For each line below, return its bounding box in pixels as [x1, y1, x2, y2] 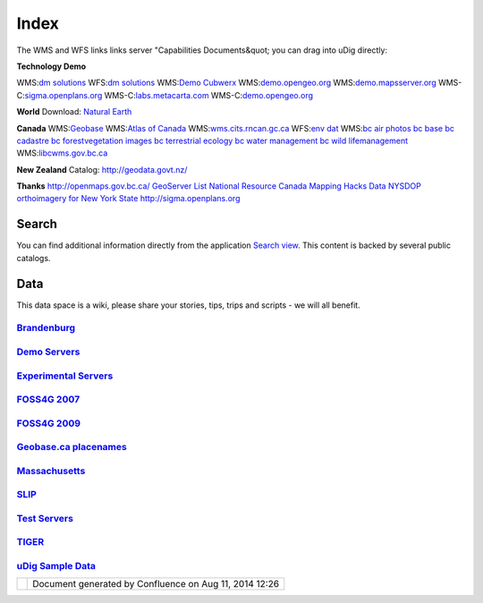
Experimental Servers [16, 369, 114, 382]
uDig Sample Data [16, 560, 97, 573]
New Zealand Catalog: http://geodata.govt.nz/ [16, 164, 188, 174]
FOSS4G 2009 [16, 417, 80, 429]
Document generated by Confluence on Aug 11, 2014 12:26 [32, 578, 280, 590]
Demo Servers [16, 345, 80, 358]
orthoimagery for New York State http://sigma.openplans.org [16, 193, 241, 204]
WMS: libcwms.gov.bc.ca [16, 148, 108, 158]
